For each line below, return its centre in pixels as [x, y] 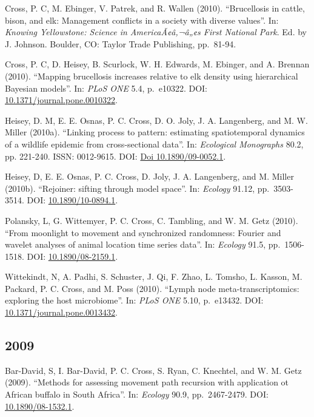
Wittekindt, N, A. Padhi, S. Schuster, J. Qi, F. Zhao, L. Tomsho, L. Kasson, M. [154, 276]
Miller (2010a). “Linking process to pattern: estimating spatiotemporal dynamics [155, 132]
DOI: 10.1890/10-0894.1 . [72, 200]
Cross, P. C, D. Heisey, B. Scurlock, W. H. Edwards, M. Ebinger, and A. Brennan [157, 64]
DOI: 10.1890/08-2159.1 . [72, 256]
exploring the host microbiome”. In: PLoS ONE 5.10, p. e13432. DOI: [134, 300]
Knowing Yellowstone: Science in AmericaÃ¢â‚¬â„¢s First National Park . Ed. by [156, 32]
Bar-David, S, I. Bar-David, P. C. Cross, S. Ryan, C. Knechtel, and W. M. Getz [153, 370]
